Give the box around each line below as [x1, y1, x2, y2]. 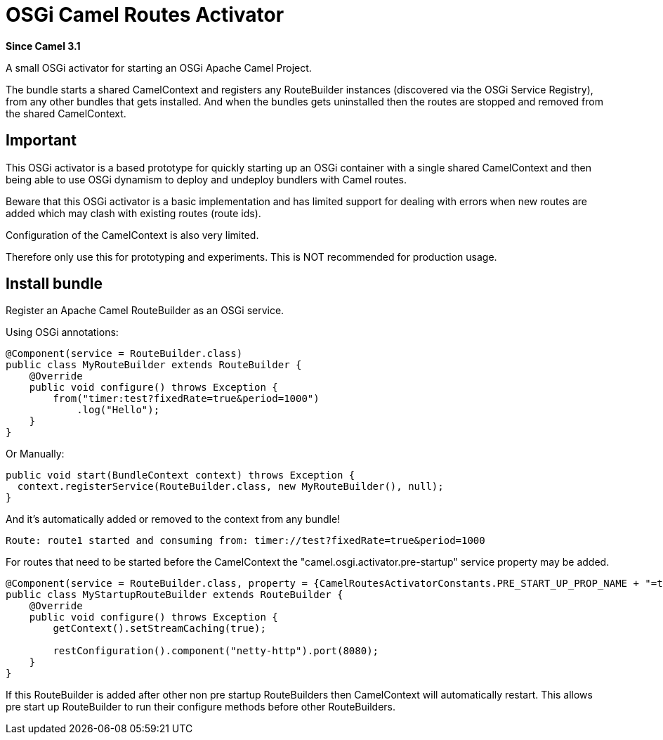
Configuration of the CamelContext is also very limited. [6, 228, 259, 241]
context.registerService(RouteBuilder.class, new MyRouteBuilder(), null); [17, 481, 444, 493]
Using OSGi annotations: [6, 326, 119, 339]
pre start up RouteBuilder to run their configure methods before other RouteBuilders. [6, 701, 396, 713]
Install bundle [6, 275, 103, 293]
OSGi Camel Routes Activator [6, 3, 284, 27]
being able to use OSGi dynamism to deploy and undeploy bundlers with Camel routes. [6, 173, 407, 186]
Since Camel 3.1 [6, 39, 81, 52]
